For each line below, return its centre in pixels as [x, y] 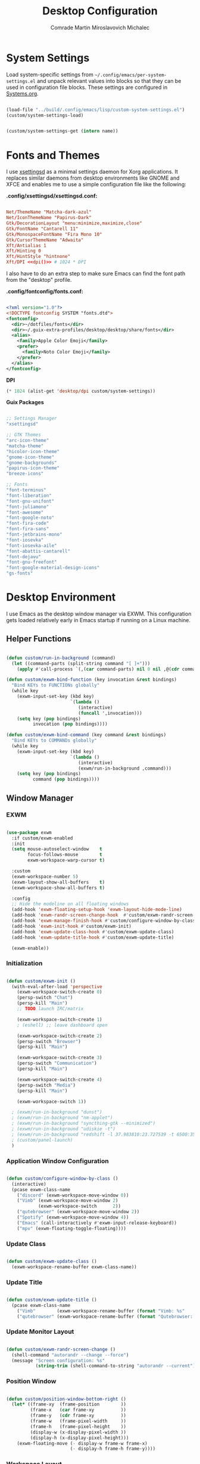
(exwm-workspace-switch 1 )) [51, 1102]
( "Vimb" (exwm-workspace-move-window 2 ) [68, 1201]
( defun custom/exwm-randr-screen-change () [61, 1349]
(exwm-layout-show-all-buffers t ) [58, 882]
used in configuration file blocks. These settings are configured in [87, 87]
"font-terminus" [26, 490]
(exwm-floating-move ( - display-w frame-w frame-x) [82, 1443]
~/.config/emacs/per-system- [131, 75]
